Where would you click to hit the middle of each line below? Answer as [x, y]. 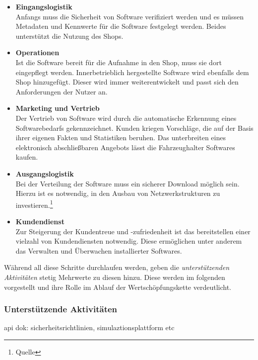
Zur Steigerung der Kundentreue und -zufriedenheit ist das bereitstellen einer [133, 231]
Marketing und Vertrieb [58, 108]
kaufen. [27, 157]
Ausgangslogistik [45, 173]
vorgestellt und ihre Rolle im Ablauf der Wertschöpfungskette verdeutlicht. [118, 287]
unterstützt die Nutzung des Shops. [69, 36]
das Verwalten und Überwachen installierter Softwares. [99, 250]
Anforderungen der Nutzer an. [62, 91]
